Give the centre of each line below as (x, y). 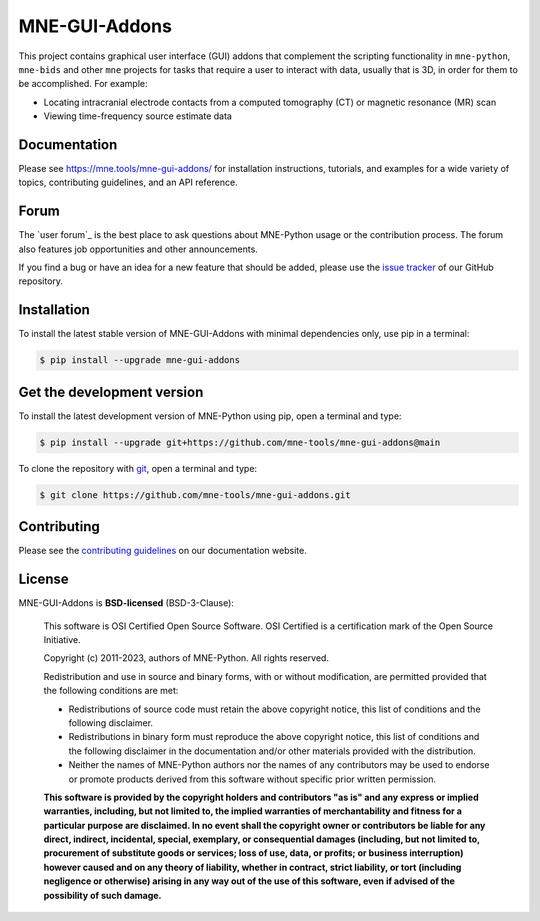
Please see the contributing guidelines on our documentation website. (162, 551)
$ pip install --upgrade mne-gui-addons (139, 360)
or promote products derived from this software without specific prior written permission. (252, 779)
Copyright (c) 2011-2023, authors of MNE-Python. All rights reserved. (186, 658)
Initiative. (62, 640)
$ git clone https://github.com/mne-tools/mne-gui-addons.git (195, 494)
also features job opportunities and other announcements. (138, 249)
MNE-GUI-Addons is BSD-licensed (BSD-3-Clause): (126, 603)
